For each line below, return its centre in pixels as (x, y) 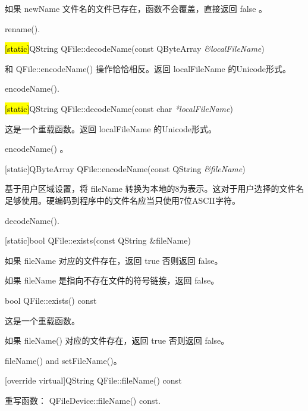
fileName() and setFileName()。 (63, 360)
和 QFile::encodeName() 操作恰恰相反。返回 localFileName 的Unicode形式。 (148, 68)
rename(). (23, 28)
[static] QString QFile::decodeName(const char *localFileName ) (119, 108)
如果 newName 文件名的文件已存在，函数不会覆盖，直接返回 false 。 (136, 8)
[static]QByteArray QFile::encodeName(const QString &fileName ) (125, 168)
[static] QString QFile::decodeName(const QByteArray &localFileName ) (135, 49)
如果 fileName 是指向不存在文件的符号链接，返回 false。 (112, 280)
